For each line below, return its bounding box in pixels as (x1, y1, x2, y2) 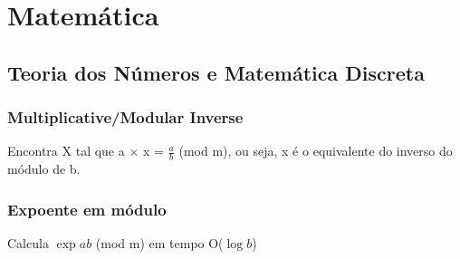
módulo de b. (7, 159, 81, 178)
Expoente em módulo (7, 197, 167, 220)
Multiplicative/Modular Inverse (7, 106, 244, 129)
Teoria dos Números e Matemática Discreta (7, 58, 425, 86)
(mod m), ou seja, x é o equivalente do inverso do (178, 141, 453, 160)
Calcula (7, 234, 49, 253)
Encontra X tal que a (7, 141, 125, 160)
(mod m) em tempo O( (95, 234, 224, 253)
